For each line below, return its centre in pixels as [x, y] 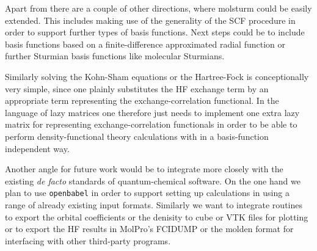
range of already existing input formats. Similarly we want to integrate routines [154, 204]
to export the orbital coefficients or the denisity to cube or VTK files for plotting [157, 216]
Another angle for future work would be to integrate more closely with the [144, 169]
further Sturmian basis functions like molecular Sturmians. [115, 56]
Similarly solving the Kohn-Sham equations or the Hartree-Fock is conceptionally [157, 76]
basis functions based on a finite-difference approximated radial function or [145, 44]
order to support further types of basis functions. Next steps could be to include [155, 32]
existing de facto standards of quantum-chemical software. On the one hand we [153, 180]
